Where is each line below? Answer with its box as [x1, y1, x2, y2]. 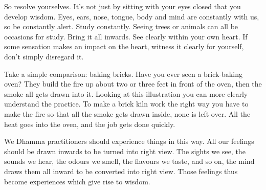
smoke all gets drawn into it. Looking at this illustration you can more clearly [4, 88, 248, 99]
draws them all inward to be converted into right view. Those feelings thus [4, 165, 238, 176]
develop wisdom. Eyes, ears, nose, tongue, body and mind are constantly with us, [4, 11, 259, 22]
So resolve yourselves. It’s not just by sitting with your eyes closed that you [4, 1, 241, 11]
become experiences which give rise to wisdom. [4, 176, 150, 186]
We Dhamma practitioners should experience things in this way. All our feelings [4, 136, 254, 146]
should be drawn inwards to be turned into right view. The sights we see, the [4, 145, 246, 156]
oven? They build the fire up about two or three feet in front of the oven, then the [4, 78, 262, 89]
